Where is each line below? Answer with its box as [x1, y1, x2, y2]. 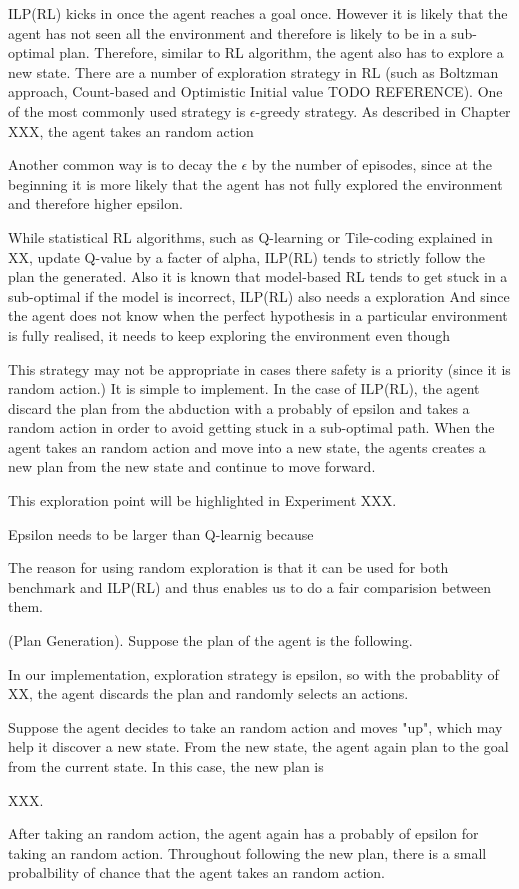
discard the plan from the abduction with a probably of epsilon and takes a [8, 397, 470, 418]
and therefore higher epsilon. [8, 193, 183, 214]
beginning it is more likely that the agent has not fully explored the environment [8, 173, 503, 194]
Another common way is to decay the [8, 154, 237, 175]
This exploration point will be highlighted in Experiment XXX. [8, 490, 397, 511]
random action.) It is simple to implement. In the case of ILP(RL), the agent [8, 378, 480, 399]
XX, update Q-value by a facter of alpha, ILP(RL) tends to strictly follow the [8, 246, 486, 267]
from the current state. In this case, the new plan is [8, 756, 324, 776]
